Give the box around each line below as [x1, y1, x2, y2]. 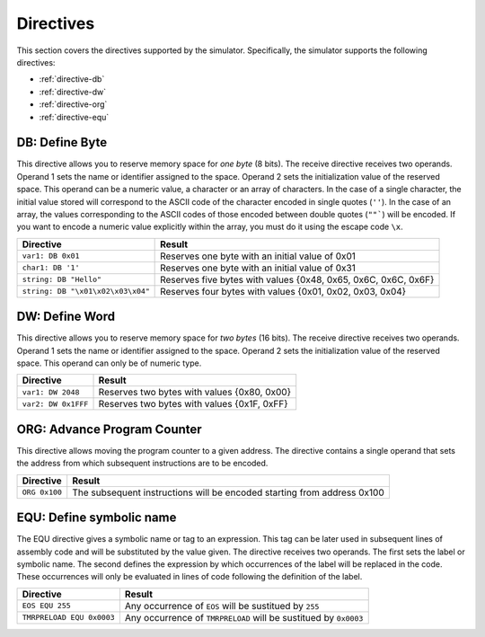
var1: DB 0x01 [22, 252, 80, 261]
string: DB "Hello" [22, 275, 102, 285]
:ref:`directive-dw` [39, 86, 107, 97]
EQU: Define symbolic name [16, 510, 177, 526]
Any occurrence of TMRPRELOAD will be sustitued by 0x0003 [124, 611, 364, 624]
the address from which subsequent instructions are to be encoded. [16, 458, 269, 469]
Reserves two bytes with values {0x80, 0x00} [98, 386, 292, 399]
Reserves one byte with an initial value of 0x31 [160, 261, 357, 274]
